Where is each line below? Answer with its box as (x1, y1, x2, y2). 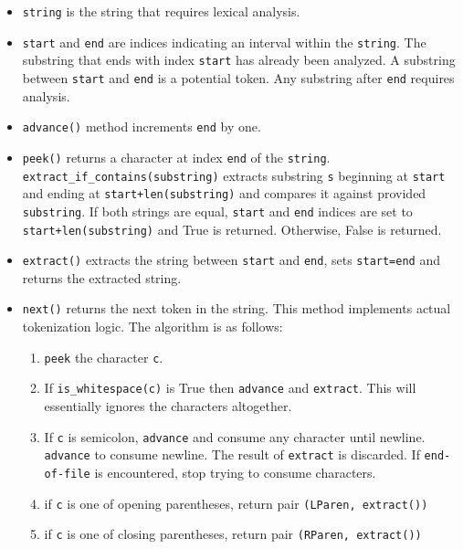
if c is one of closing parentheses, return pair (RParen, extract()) (44, 524, 422, 544)
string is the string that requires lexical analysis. (22, 2, 300, 20)
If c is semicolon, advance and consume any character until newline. (44, 427, 426, 446)
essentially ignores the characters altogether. (44, 396, 292, 415)
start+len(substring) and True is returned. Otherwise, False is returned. (22, 219, 442, 238)
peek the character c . (44, 347, 163, 366)
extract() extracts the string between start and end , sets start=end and (22, 250, 440, 269)
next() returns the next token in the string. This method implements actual (22, 299, 451, 318)
